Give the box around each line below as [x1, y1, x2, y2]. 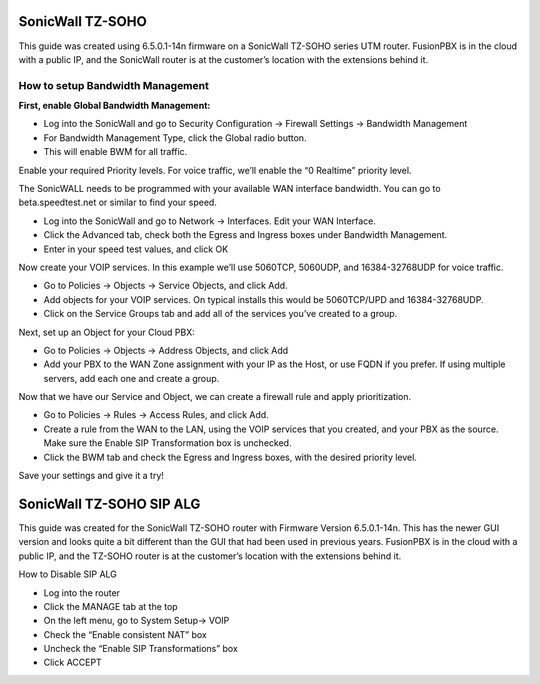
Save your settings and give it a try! [18, 470, 165, 482]
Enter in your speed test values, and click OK [43, 243, 229, 255]
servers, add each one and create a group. [43, 372, 220, 384]
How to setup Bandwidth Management [18, 78, 209, 92]
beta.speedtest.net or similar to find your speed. [18, 196, 217, 209]
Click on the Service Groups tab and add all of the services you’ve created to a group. [43, 308, 398, 320]
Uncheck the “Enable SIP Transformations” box [43, 643, 239, 655]
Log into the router [43, 586, 120, 599]
